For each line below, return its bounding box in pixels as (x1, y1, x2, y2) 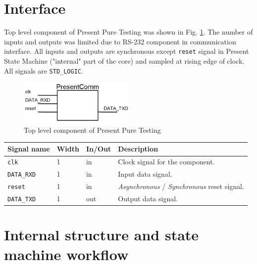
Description (118, 144, 158, 154)
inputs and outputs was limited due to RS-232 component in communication (4, 36, 236, 46)
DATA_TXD (7, 196, 36, 203)
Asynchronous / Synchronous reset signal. (118, 181, 244, 191)
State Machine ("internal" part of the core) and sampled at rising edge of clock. (4, 55, 245, 66)
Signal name (7, 144, 50, 154)
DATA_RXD (7, 171, 36, 179)
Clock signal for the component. (118, 156, 215, 167)
